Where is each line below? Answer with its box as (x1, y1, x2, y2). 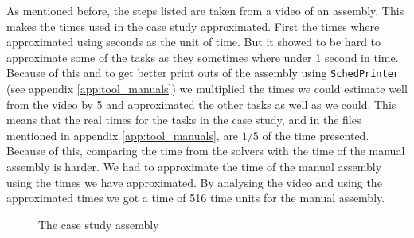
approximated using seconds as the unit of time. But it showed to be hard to (6, 33, 381, 50)
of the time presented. (262, 127, 369, 143)
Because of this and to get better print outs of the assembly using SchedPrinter (6, 64, 399, 81)
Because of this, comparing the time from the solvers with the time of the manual (6, 142, 405, 159)
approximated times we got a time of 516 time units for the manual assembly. (6, 189, 385, 206)
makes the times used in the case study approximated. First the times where (6, 18, 380, 34)
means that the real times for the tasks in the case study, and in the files (6, 111, 361, 128)
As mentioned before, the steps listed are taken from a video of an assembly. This (6, 2, 404, 18)
